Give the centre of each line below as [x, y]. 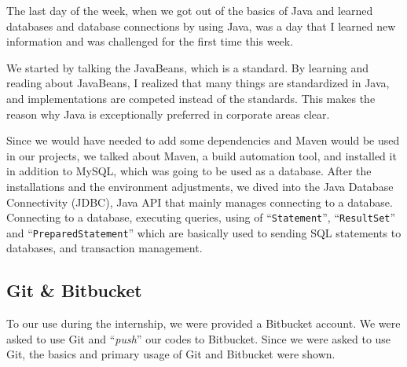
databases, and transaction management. [104, 248]
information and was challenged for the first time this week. [150, 41]
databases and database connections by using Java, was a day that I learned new [201, 26]
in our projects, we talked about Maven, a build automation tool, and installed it [202, 155]
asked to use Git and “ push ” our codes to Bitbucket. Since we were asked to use [199, 338]
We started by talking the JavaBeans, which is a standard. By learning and [188, 67]
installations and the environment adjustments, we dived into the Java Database [200, 186]
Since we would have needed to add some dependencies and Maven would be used [203, 140]
